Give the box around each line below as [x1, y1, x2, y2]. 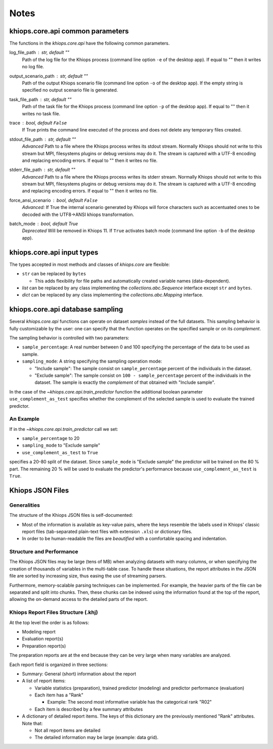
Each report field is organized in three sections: [9, 662, 108, 668]
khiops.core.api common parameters [9, 27, 129, 35]
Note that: [22, 720, 43, 726]
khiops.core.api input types [9, 248, 99, 256]
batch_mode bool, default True [9, 221, 78, 227]
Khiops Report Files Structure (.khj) [9, 609, 98, 616]
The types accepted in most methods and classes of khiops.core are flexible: [9, 261, 170, 268]
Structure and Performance [9, 548, 78, 555]
